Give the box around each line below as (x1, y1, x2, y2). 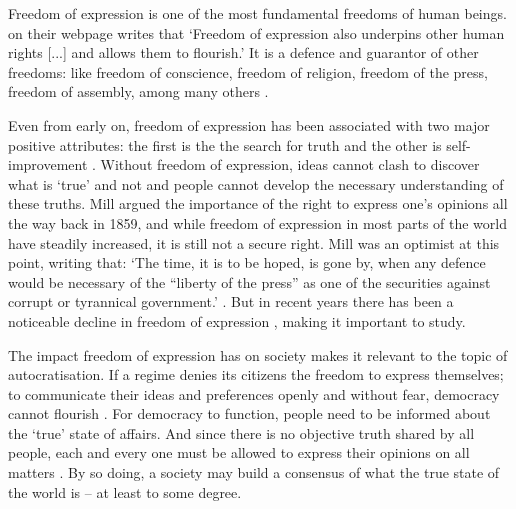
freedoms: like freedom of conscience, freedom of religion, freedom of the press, (8, 61, 489, 82)
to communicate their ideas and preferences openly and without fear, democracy (8, 383, 500, 404)
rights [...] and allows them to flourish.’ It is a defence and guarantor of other (8, 42, 479, 63)
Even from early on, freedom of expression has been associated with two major (8, 114, 490, 135)
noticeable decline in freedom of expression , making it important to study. (8, 310, 466, 331)
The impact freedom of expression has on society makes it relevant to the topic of (8, 344, 508, 365)
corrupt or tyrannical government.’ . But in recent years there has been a (8, 291, 454, 312)
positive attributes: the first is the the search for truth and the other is (8, 134, 442, 155)
